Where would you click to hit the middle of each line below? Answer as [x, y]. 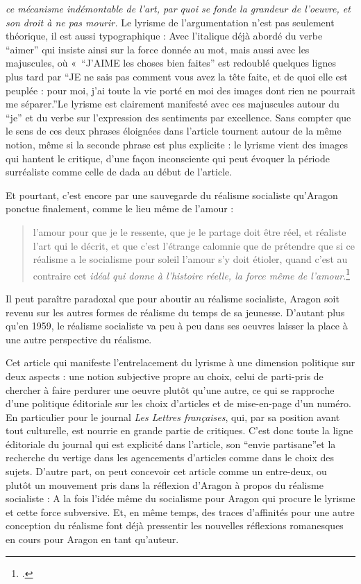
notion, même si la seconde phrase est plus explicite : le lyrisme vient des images [177, 144]
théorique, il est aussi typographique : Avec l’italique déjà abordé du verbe [164, 36]
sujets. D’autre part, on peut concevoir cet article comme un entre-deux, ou [166, 471]
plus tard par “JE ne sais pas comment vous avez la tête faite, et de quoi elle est [177, 76]
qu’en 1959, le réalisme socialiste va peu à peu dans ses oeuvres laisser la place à [177, 326]
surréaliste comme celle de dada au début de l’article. [119, 172]
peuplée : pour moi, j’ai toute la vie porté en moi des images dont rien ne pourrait [180, 90]
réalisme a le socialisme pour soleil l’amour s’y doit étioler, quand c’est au [190, 259]
